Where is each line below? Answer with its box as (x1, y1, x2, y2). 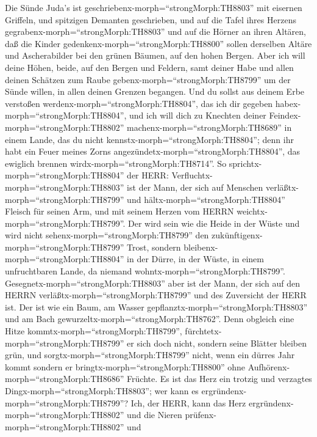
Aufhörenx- (248, 360, 290, 373)
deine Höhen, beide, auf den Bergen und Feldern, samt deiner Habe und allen (5, 61, 294, 73)
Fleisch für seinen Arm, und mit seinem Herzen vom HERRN (5, 205, 234, 218)
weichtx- (237, 205, 268, 218)
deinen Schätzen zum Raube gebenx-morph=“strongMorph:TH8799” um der (5, 73, 291, 86)
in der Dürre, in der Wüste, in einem (127, 252, 264, 265)
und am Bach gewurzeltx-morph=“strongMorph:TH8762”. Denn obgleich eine (5, 312, 294, 325)
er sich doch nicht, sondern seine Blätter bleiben (127, 336, 307, 349)
